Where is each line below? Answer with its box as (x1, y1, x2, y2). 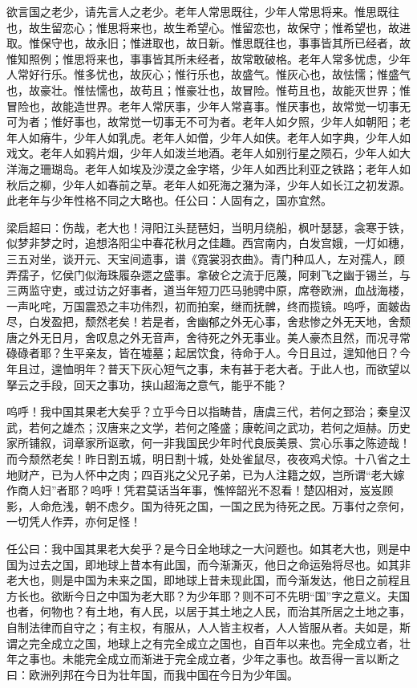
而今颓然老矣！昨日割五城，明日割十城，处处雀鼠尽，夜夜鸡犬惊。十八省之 (6, 450, 399, 467)
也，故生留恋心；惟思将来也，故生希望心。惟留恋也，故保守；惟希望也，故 (6, 18, 399, 35)
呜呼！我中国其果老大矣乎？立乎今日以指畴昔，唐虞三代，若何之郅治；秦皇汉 (6, 403, 411, 420)
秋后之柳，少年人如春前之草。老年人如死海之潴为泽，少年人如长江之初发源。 (6, 176, 411, 193)
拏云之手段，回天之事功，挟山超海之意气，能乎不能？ (6, 376, 287, 393)
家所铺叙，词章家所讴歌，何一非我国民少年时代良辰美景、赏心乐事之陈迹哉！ (6, 434, 411, 451)
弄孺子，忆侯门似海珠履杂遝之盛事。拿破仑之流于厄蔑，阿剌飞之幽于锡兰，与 (6, 266, 411, 283)
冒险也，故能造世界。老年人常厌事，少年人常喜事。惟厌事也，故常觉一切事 (6, 97, 399, 114)
